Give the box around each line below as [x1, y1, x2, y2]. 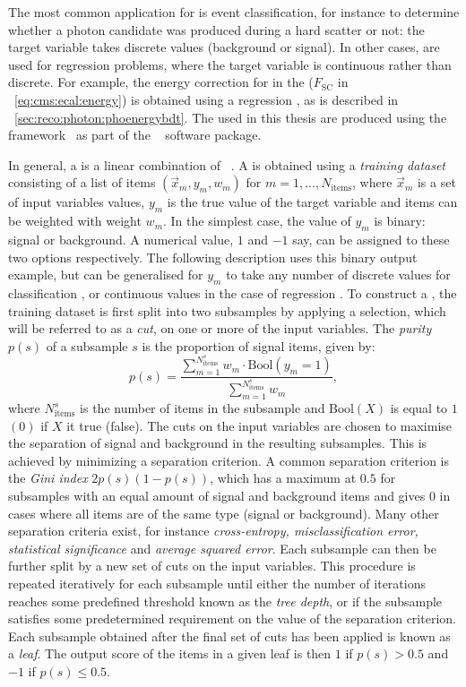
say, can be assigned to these [292, 229, 450, 248]
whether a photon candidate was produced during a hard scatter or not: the [8, 20, 425, 39]
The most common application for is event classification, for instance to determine [8, 3, 460, 21]
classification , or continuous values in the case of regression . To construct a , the [8, 283, 457, 302]
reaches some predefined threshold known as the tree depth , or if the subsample [8, 591, 443, 610]
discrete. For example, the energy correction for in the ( [8, 73, 314, 91]
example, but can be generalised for [8, 265, 203, 284]
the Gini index [8, 468, 88, 487]
